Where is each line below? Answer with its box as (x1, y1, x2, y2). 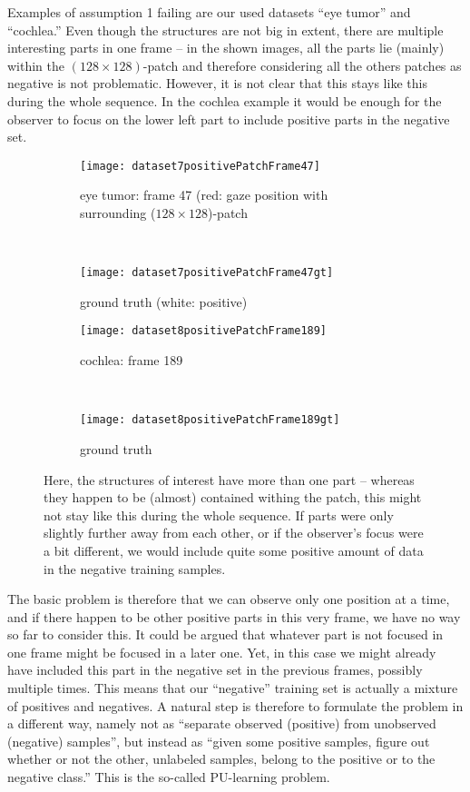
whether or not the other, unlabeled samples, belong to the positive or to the (7, 749, 436, 768)
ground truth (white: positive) (80, 292, 248, 311)
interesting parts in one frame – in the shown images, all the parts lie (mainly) (7, 38, 445, 57)
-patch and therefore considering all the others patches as (142, 55, 462, 74)
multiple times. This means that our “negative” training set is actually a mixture (7, 678, 458, 698)
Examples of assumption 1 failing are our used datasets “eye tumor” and (7, 3, 411, 21)
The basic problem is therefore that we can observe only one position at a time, (7, 589, 450, 609)
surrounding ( (80, 203, 156, 222)
